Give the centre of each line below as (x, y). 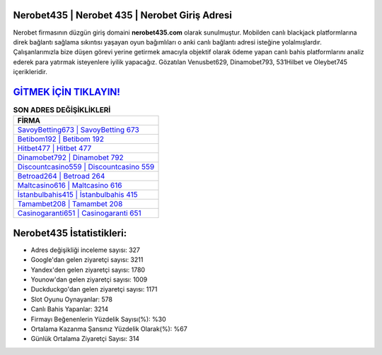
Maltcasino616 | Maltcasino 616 (70, 186)
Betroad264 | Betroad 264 (61, 176)
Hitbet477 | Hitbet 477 (54, 148)
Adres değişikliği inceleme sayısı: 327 (86, 250)
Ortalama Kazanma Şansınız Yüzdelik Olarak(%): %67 (109, 329)
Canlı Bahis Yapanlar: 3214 (70, 309)
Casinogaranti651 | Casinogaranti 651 (79, 213)
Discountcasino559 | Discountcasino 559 (86, 167)
